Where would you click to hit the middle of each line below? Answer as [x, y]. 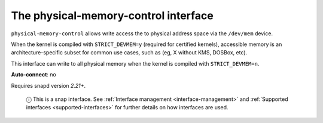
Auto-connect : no [33, 75]
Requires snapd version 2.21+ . [48, 85]
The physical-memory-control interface [112, 16]
